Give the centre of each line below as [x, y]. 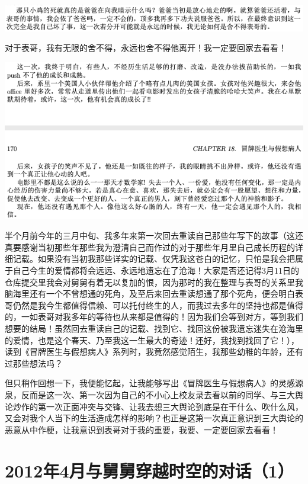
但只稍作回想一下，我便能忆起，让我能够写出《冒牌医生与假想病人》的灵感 [150, 383]
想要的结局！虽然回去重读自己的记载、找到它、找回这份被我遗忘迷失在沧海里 [154, 328]
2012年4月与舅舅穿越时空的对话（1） [150, 470]
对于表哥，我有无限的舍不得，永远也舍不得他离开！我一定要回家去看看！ [146, 48]
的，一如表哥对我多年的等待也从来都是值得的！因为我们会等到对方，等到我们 [154, 317]
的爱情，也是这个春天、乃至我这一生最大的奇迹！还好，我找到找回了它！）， [152, 340]
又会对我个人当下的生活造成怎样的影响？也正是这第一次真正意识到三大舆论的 [154, 418]
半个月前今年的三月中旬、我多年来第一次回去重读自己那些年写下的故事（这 [150, 235]
